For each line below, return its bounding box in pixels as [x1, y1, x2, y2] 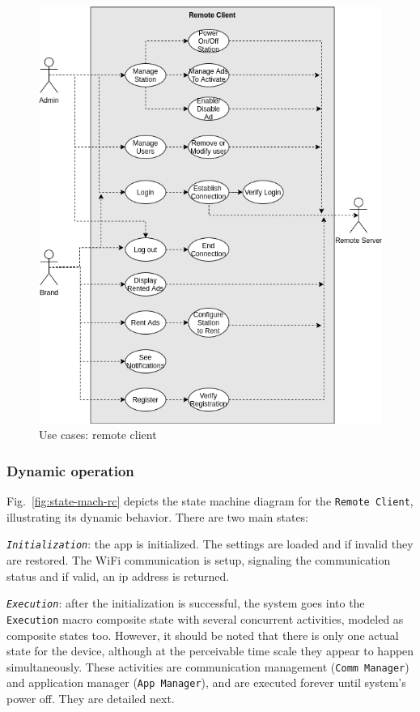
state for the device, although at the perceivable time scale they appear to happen [6, 642, 414, 659]
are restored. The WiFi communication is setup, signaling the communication [6, 552, 391, 569]
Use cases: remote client [39, 426, 157, 443]
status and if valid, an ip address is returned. [6, 567, 230, 584]
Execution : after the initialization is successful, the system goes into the [6, 595, 365, 612]
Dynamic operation [6, 460, 134, 480]
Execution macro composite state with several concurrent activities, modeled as [6, 610, 404, 627]
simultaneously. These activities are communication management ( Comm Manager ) [6, 658, 409, 675]
